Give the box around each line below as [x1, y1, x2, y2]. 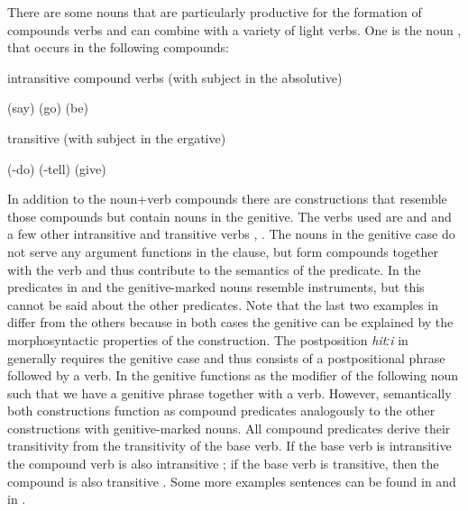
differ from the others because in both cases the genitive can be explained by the [7, 313, 454, 332]
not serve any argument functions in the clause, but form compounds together [7, 242, 439, 260]
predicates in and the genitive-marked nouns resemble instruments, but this [7, 278, 425, 297]
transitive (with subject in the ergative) [7, 128, 226, 147]
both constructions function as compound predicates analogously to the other [7, 401, 436, 420]
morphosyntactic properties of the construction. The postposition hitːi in [7, 330, 408, 349]
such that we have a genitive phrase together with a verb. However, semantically [7, 383, 452, 402]
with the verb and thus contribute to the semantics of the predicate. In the [7, 260, 421, 278]
